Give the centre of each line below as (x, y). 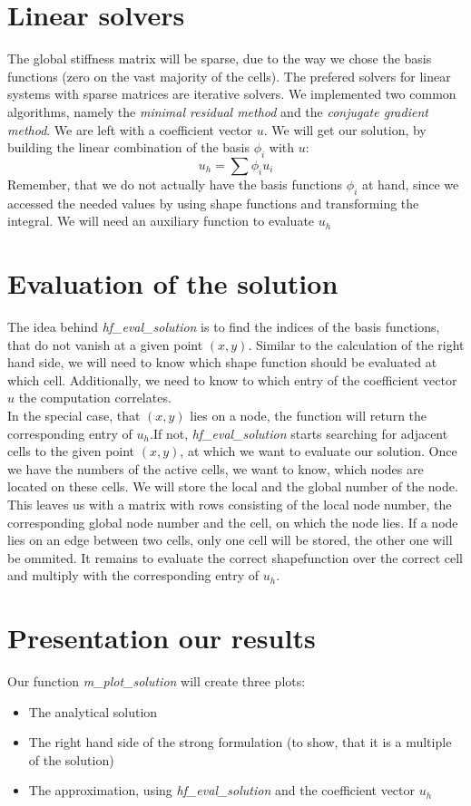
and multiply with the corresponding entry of (133, 575)
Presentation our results (162, 638)
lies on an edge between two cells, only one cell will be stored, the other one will (230, 540)
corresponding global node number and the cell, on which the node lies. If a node (233, 522)
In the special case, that (74, 415)
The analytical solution (93, 711)
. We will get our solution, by (345, 129)
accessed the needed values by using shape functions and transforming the (213, 203)
